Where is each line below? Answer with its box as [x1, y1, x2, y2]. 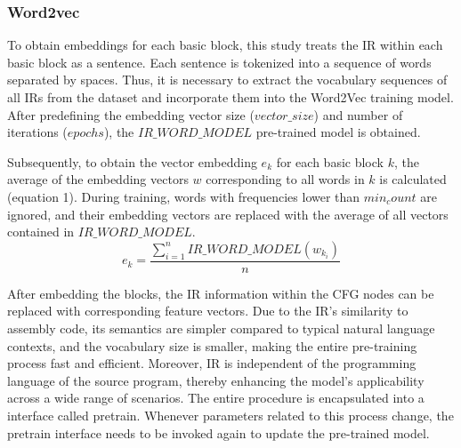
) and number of [313, 105, 403, 124]
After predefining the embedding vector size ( [7, 105, 255, 124]
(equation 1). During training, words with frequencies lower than [7, 187, 360, 205]
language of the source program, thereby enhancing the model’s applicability [7, 371, 425, 389]
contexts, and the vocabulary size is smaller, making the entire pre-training [7, 336, 417, 355]
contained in [7, 222, 75, 241]
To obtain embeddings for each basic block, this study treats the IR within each [7, 36, 443, 54]
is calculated [379, 170, 447, 188]
